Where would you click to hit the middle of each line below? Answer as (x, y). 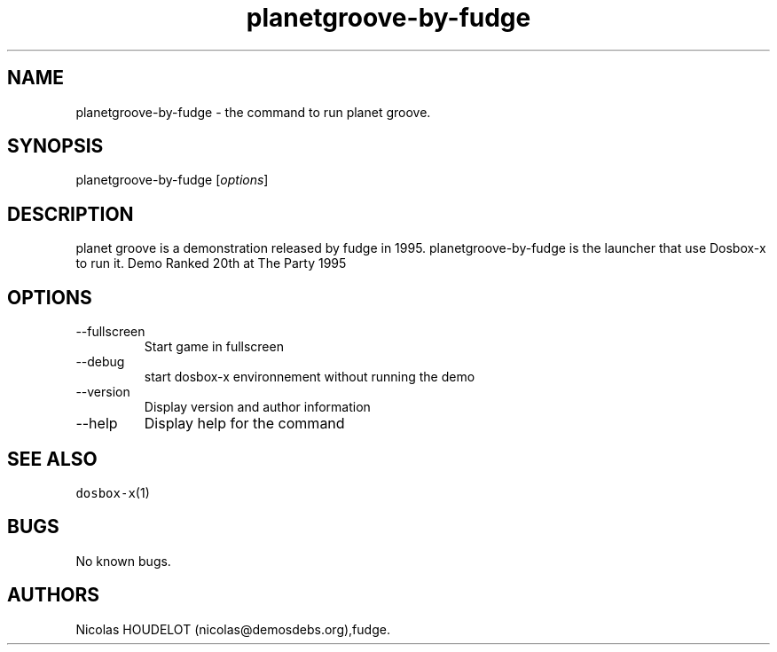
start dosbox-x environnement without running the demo (310, 377)
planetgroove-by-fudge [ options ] (172, 180)
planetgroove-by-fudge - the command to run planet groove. (253, 112)
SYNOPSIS (55, 146)
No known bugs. (123, 561)
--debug (100, 362)
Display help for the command (244, 424)
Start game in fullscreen (214, 347)
